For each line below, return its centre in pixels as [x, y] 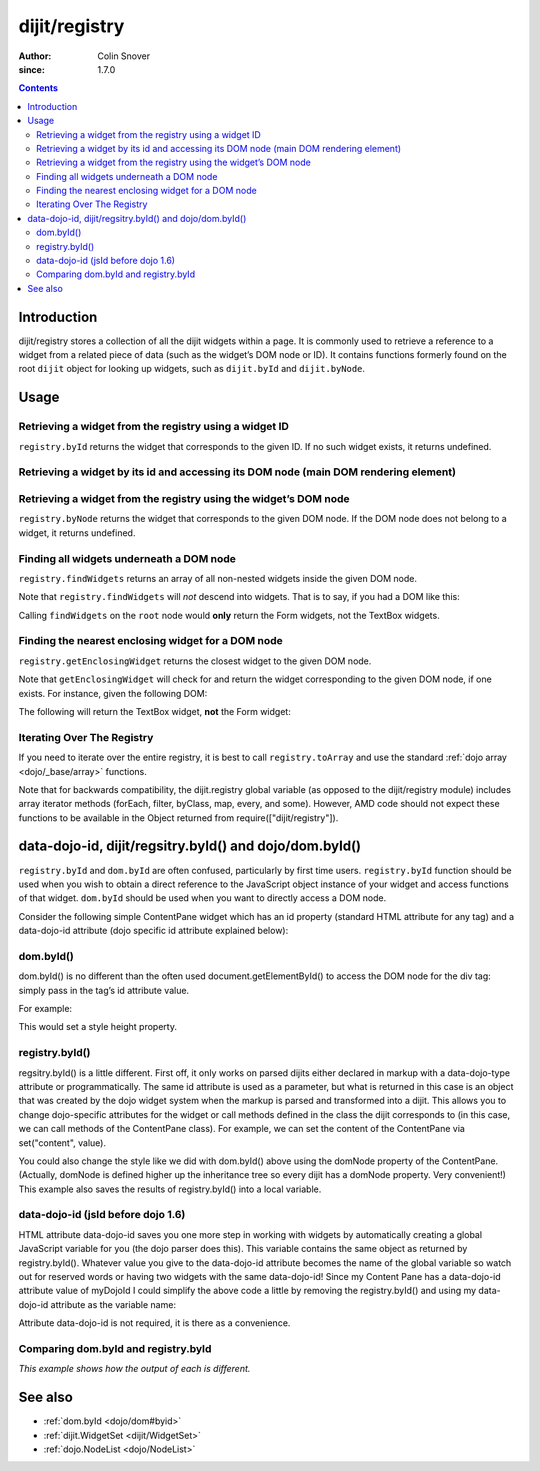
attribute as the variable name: [113, 1304]
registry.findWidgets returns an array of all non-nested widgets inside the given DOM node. [218, 578]
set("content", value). [62, 1142]
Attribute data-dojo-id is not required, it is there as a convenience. [154, 1323]
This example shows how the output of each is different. [134, 1369]
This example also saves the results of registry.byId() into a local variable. [170, 1189]
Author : [35, 56]
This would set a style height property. [97, 1027]
